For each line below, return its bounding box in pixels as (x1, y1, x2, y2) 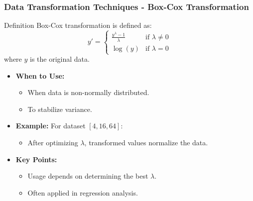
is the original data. (30, 54, 90, 64)
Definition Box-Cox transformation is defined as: (4, 20, 152, 30)
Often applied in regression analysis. (27, 187, 138, 198)
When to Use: (15, 70, 65, 81)
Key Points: (15, 154, 57, 164)
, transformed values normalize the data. (84, 137, 208, 148)
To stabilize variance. (27, 103, 92, 114)
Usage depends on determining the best (27, 171, 148, 181)
